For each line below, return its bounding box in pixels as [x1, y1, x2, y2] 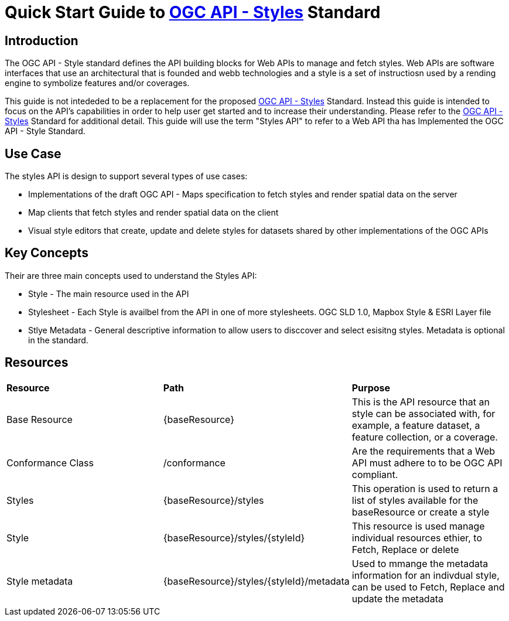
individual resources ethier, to [351, 531, 483, 544]
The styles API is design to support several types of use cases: [5, 171, 248, 182]
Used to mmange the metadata [351, 557, 488, 569]
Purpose [351, 381, 391, 394]
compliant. [351, 468, 398, 480]
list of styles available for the [351, 494, 479, 506]
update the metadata [351, 592, 443, 605]
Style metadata [6, 575, 73, 587]
